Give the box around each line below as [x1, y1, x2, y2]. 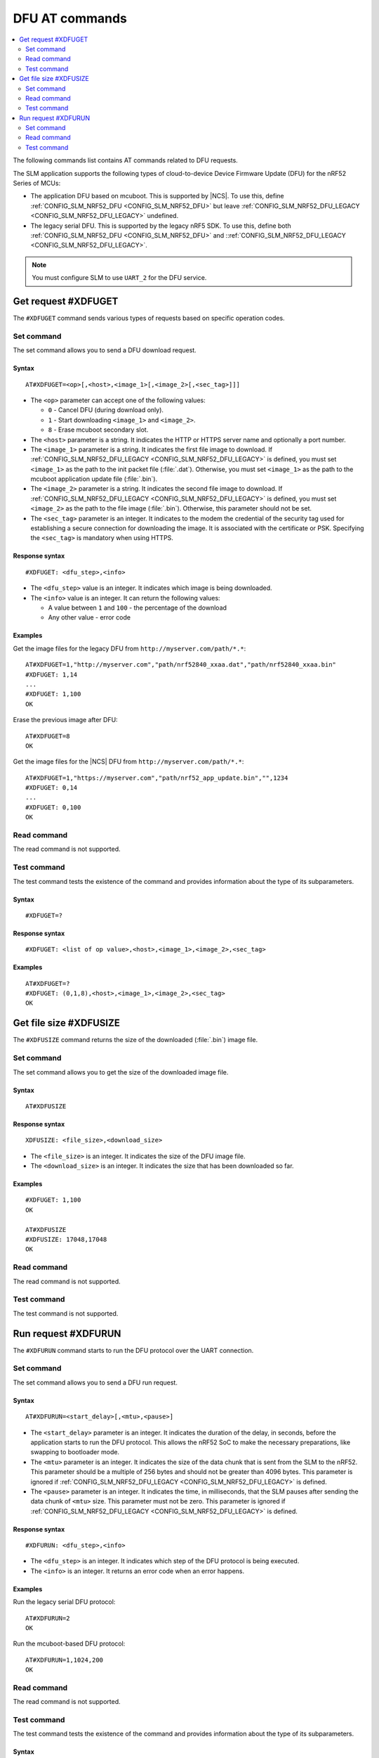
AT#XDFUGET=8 [25, 732, 70, 740]
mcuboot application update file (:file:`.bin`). [30, 475, 158, 483]
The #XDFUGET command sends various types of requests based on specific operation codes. [13, 314, 285, 323]
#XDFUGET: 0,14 [25, 784, 78, 792]
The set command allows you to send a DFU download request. [13, 346, 197, 354]
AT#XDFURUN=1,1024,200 [25, 1656, 104, 1664]
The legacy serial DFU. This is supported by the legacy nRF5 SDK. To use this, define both [30, 222, 291, 230]
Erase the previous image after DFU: [13, 716, 119, 724]
